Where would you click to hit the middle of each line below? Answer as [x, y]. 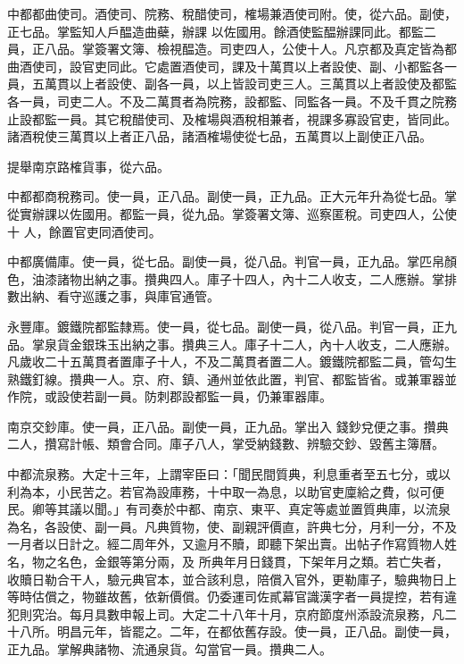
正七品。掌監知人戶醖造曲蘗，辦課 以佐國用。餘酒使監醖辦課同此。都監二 [222, 31]
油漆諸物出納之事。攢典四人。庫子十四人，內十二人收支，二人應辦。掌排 [244, 278]
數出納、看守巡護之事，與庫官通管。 [113, 296]
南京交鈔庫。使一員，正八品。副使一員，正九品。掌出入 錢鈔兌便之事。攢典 [228, 426]
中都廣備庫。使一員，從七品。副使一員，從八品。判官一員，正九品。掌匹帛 [226, 261]
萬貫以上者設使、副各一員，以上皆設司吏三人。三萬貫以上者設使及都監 [250, 84]
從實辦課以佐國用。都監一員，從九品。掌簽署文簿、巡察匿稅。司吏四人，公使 [232, 213]
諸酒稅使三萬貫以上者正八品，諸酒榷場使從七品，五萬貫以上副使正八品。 [220, 136]
